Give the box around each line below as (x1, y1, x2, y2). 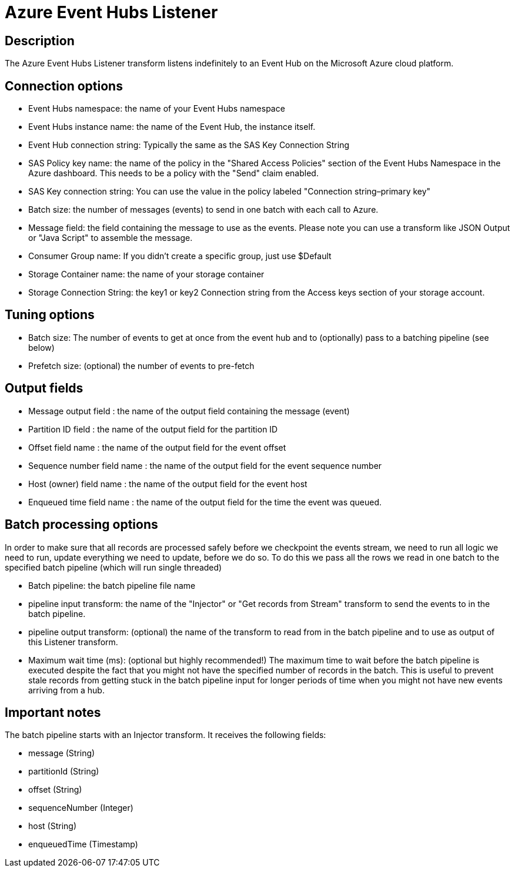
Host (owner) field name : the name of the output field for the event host (28, 478, 307, 489)
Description (5, 33, 75, 48)
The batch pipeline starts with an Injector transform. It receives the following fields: (5, 730, 326, 740)
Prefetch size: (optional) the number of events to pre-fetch (28, 360, 255, 371)
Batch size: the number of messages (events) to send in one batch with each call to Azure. (28, 204, 379, 215)
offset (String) (28, 784, 82, 795)
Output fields (5, 381, 83, 396)
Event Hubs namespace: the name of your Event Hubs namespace (28, 103, 285, 114)
